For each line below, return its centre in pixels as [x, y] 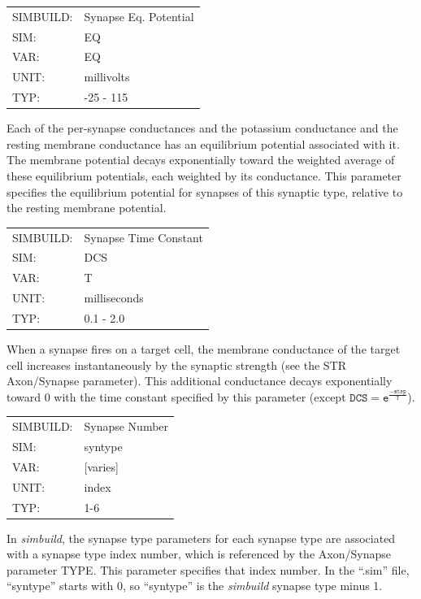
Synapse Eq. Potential [139, 16]
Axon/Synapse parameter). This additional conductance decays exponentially [200, 381]
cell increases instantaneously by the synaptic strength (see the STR [177, 365]
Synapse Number [126, 426]
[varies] [101, 466]
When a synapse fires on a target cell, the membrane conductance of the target [204, 349]
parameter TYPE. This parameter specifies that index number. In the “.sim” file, [208, 569]
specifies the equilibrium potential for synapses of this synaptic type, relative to [205, 191]
